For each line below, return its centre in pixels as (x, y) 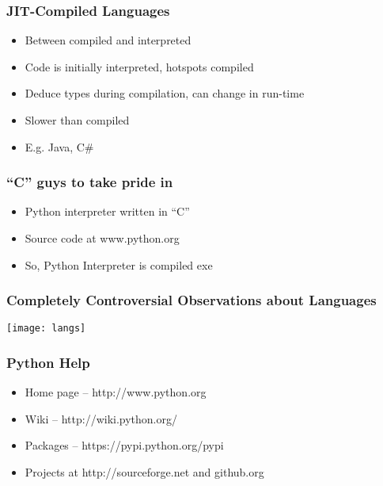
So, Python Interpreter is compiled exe (119, 264)
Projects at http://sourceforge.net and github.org (144, 472)
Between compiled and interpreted (108, 40)
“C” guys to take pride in (90, 182)
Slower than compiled (77, 120)
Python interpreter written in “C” (107, 211)
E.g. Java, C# (59, 146)
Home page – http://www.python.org (116, 392)
